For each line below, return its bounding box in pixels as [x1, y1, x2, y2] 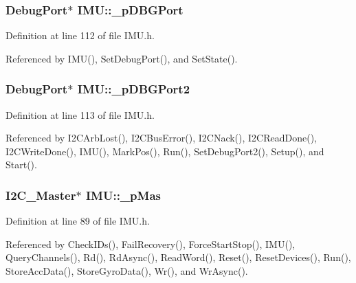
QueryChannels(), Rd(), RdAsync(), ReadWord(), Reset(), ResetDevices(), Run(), [5, 250, 351, 264]
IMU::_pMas [85, 186, 161, 203]
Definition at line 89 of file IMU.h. [5, 214, 150, 228]
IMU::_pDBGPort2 [77, 80, 190, 98]
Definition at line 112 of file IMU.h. [5, 28, 155, 43]
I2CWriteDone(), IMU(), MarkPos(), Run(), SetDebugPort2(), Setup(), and [5, 144, 324, 158]
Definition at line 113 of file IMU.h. [5, 107, 155, 122]
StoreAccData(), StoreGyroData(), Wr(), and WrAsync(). [5, 264, 248, 278]
